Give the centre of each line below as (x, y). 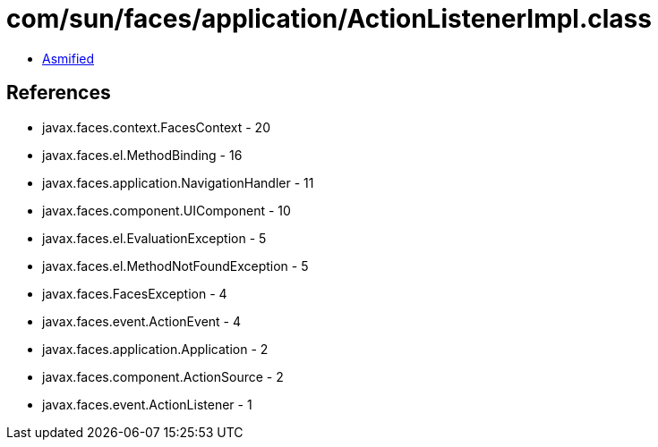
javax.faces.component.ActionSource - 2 (163, 376)
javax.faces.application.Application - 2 (155, 349)
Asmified (68, 58)
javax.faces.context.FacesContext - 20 (156, 127)
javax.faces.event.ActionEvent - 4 (141, 321)
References (59, 93)
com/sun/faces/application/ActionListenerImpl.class (329, 19)
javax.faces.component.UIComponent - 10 (167, 210)
